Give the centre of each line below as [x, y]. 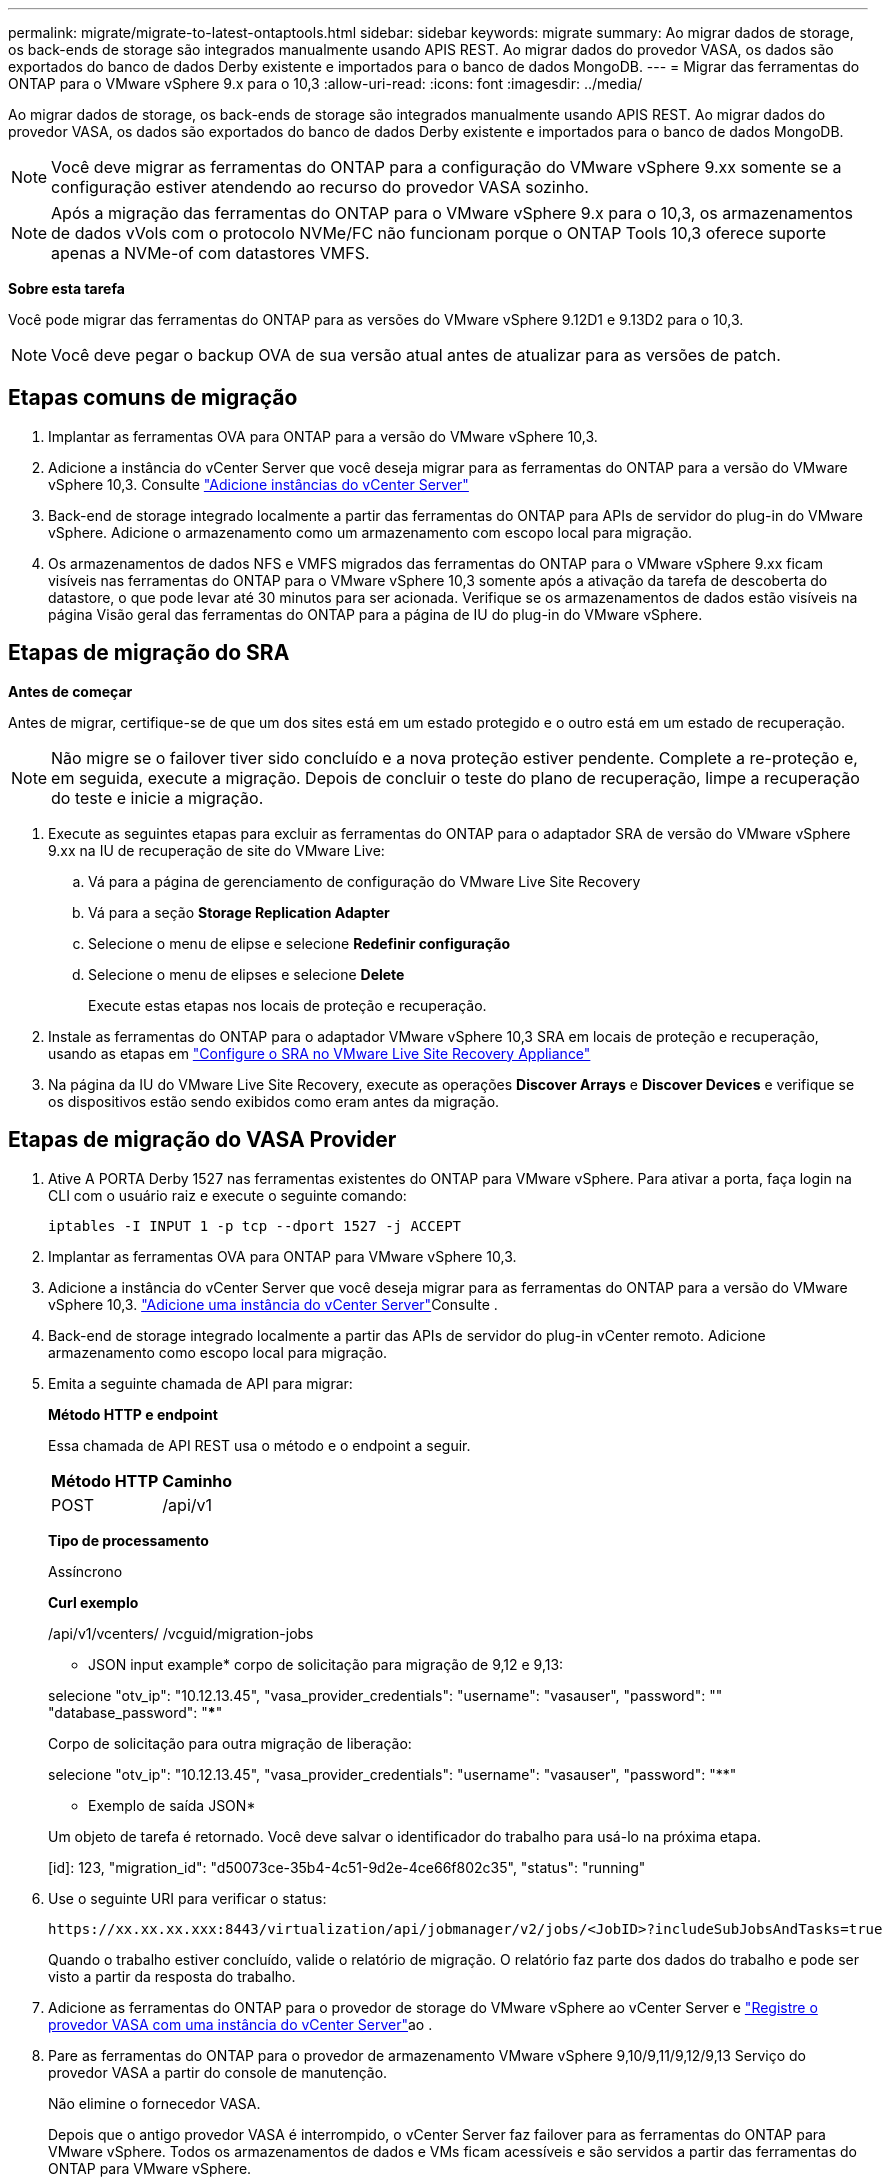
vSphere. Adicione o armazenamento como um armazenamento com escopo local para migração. [370, 532]
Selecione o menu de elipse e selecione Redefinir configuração [299, 943]
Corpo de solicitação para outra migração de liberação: [230, 1743]
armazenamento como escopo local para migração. [218, 1352]
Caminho [197, 1480]
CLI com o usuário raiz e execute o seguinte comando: [227, 1195]
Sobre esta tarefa [66, 288]
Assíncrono [85, 1571]
